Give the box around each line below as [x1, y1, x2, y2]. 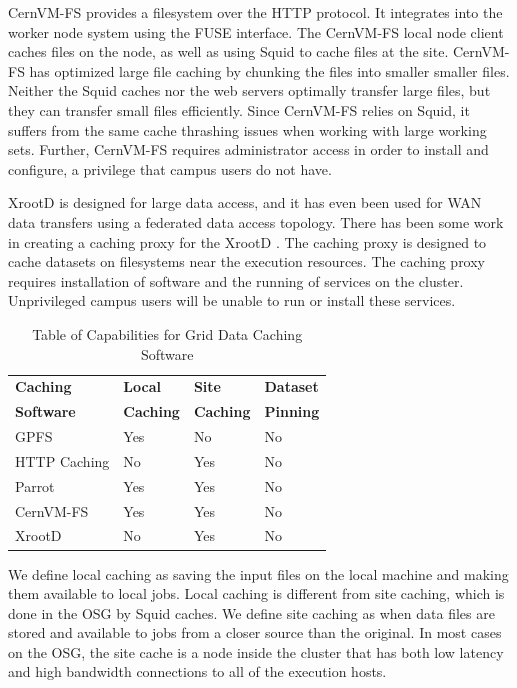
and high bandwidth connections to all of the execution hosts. [8, 661, 387, 682]
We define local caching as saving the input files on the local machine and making [8, 563, 509, 584]
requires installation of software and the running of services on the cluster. [8, 270, 464, 291]
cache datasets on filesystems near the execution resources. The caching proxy [8, 251, 486, 272]
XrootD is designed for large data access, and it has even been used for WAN [8, 192, 482, 213]
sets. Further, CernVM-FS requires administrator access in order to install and [8, 139, 489, 160]
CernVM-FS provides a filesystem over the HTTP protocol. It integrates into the [8, 2, 503, 22]
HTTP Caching [15, 450, 110, 471]
